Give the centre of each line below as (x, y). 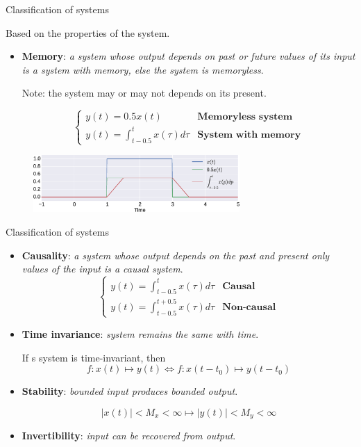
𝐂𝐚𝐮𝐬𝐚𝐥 (239, 286)
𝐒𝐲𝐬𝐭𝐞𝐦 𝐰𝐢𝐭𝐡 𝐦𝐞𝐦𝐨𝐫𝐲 (249, 135)
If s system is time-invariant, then (94, 357)
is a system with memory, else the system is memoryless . (143, 69)
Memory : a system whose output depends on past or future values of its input (188, 56)
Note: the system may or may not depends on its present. (144, 93)
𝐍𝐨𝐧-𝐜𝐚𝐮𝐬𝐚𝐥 (249, 307)
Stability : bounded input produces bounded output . (130, 391)
